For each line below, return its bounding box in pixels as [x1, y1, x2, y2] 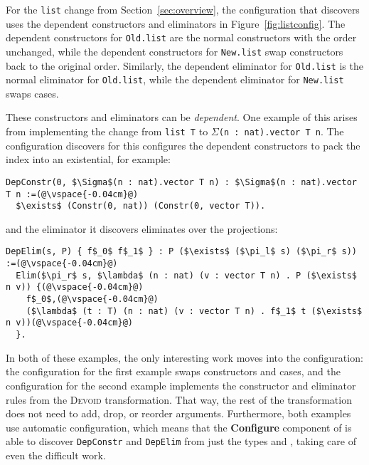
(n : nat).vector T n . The [218, 124, 344, 139]
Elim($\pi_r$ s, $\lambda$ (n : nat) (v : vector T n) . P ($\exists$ [16, 270, 357, 281]
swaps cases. [6, 85, 59, 100]
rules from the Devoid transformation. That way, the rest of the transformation [6, 392, 352, 407]
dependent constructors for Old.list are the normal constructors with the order [6, 30, 357, 45]
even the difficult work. [6, 447, 106, 462]
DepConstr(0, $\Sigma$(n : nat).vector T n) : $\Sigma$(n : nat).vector [6, 177, 357, 187]
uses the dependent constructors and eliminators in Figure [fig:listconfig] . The [6, 16, 346, 31]
